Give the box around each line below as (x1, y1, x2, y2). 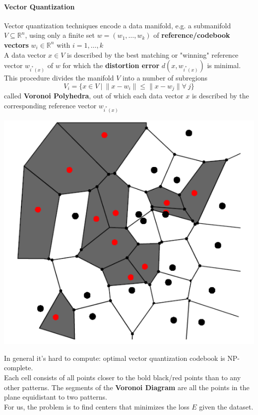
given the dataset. (199, 401, 254, 412)
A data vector (4, 49, 46, 60)
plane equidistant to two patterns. (4, 392, 107, 402)
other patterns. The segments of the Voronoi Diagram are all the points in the (4, 382, 250, 392)
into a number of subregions (123, 73, 208, 83)
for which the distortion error (63, 60, 160, 71)
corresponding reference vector (4, 100, 97, 110)
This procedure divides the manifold (4, 73, 114, 83)
